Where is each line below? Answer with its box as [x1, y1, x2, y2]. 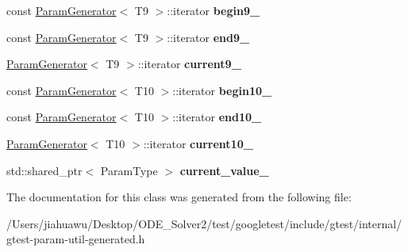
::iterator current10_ [143, 135, 253, 151]
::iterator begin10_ [172, 82, 272, 98]
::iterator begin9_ [167, 2, 260, 18]
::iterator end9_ [167, 29, 250, 45]
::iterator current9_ [137, 55, 241, 72]
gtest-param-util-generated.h [6, 231, 145, 247]
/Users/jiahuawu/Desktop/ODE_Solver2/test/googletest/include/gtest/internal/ [6, 215, 402, 231]
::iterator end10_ [172, 109, 262, 125]
